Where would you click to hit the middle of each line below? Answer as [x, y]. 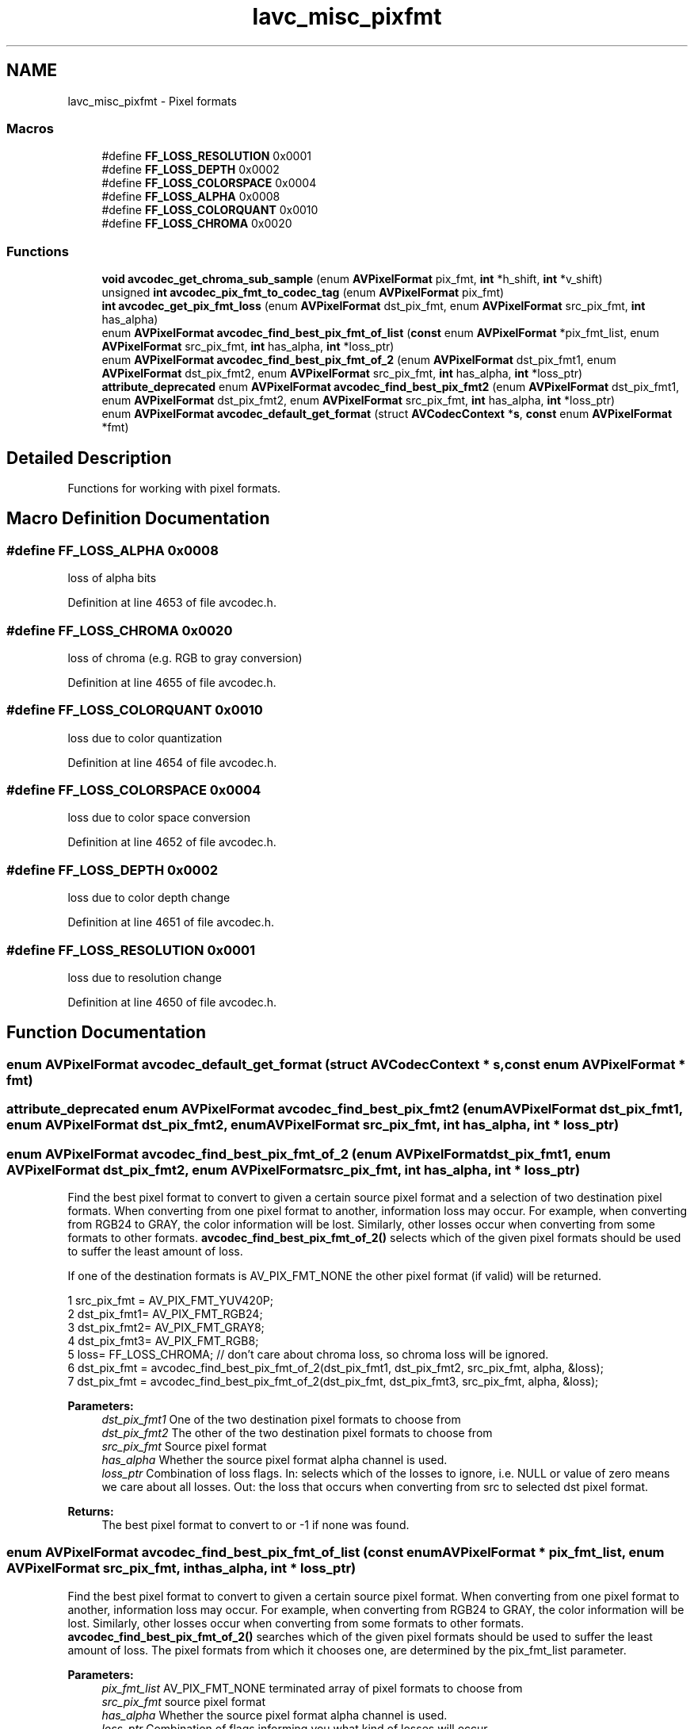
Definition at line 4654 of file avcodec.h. [172, 762]
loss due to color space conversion [159, 818]
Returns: [91, 1511]
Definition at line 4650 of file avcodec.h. [172, 1002]
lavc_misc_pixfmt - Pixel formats [152, 101]
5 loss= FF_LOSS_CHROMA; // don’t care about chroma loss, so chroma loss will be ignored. [308, 1354]
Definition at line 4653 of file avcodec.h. [172, 603]
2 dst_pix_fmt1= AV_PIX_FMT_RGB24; [165, 1313]
